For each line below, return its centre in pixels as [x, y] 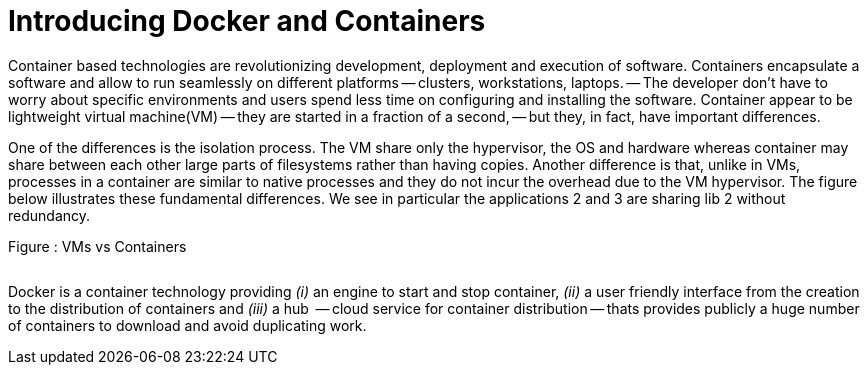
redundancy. [49, 215]
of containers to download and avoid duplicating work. [187, 325]
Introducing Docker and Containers [247, 21]
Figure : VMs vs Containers [97, 246]
